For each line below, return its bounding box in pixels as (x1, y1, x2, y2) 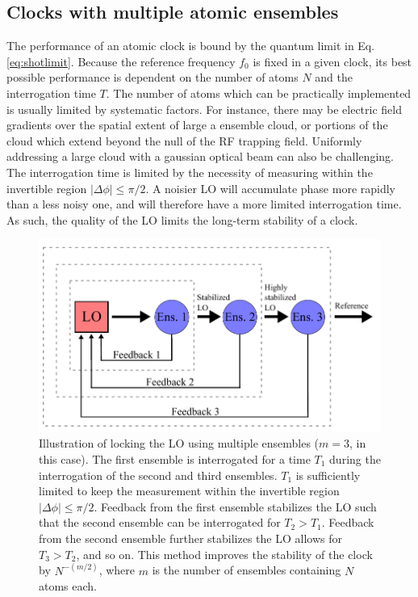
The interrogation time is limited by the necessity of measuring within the (6, 163, 373, 180)
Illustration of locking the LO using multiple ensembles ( (39, 435, 320, 452)
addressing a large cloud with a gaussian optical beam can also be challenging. (6, 148, 394, 165)
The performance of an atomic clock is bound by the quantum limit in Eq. (6, 37, 375, 54)
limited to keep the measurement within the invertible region (39, 482, 340, 499)
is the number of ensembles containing (152, 561, 341, 578)
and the (315, 69, 353, 86)
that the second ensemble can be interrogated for (39, 514, 281, 531)
